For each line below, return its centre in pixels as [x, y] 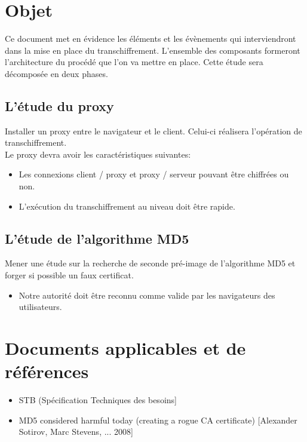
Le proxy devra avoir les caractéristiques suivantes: [98, 154]
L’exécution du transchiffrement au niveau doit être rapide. [127, 206]
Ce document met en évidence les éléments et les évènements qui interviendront [151, 39]
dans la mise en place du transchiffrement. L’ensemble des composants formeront [153, 50]
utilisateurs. [40, 307]
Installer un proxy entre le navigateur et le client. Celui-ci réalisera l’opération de [153, 131]
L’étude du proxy [59, 105]
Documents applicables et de [125, 348]
